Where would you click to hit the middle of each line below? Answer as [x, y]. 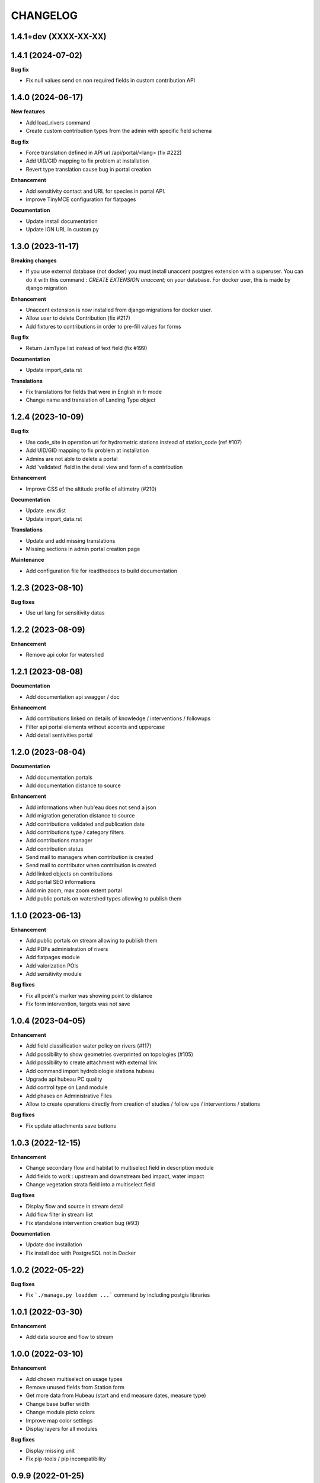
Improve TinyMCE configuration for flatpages [81, 199]
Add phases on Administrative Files [69, 1096]
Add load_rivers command [58, 122]
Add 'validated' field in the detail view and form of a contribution [104, 467]
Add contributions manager [59, 841]
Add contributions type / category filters [75, 832]
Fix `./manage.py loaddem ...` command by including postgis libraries [118, 1295]
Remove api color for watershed [65, 655]
